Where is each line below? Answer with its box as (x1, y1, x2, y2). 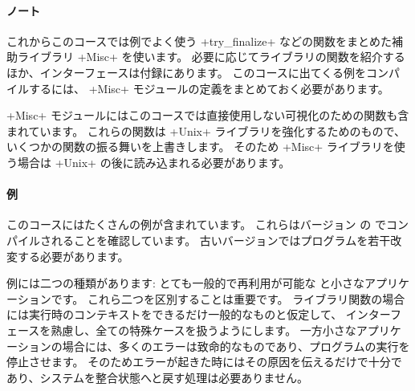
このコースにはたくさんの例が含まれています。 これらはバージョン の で (6, 216, 386, 233)
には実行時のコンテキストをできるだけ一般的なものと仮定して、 (6, 306, 343, 323)
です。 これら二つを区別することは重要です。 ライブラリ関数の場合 (51, 290, 405, 307)
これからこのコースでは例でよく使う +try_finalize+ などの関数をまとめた (6, 32, 393, 49)
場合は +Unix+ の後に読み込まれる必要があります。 (17, 153, 291, 170)
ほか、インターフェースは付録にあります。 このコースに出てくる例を (6, 63, 367, 80)
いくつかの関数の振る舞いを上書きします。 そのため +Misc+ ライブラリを (6, 138, 394, 155)
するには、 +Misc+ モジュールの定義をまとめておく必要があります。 (28, 79, 389, 96)
